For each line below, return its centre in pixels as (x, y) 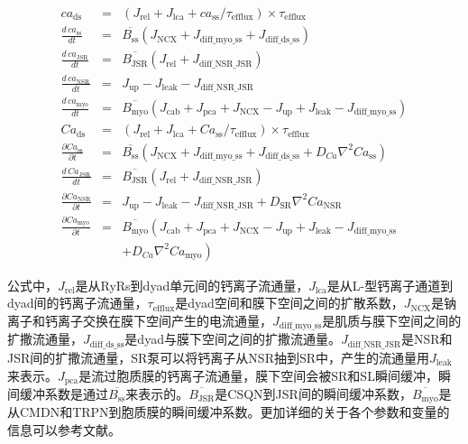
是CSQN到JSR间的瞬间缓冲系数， (313, 393)
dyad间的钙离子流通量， (78, 303)
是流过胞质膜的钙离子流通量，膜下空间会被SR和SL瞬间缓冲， (258, 375)
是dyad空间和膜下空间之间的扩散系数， (289, 303)
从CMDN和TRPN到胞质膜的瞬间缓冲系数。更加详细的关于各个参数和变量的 (229, 412)
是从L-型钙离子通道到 (390, 285)
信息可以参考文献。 (64, 430)
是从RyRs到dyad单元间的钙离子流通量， (192, 285)
